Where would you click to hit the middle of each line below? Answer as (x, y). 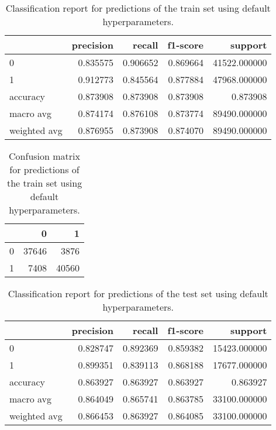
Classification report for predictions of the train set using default (138, 8)
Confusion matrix (44, 156)
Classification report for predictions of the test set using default (138, 293)
